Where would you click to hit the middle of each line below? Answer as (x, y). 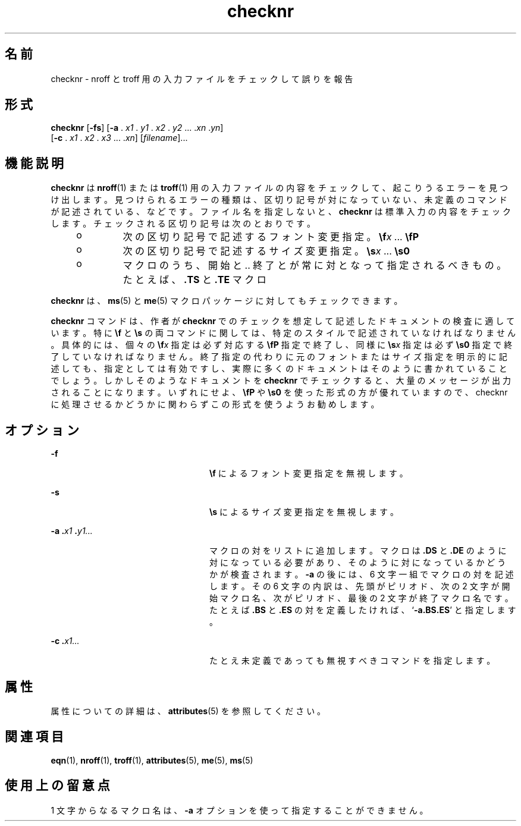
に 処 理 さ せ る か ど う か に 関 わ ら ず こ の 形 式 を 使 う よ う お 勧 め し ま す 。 (215, 404)
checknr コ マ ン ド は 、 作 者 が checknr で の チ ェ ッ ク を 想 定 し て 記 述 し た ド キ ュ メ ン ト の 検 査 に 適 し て (283, 321)
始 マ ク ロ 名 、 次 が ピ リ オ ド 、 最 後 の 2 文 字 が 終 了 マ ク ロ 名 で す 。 (361, 598)
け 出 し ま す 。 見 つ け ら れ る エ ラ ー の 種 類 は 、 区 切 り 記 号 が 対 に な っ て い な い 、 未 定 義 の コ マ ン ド (279, 200)
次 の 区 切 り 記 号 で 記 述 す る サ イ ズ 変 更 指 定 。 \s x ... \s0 (266, 251)
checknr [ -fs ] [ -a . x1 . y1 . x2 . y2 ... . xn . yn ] (137, 128)
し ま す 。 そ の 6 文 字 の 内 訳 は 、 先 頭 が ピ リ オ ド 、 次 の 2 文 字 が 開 (360, 586)
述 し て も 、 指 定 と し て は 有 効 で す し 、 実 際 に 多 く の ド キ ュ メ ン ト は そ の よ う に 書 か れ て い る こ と (279, 369)
